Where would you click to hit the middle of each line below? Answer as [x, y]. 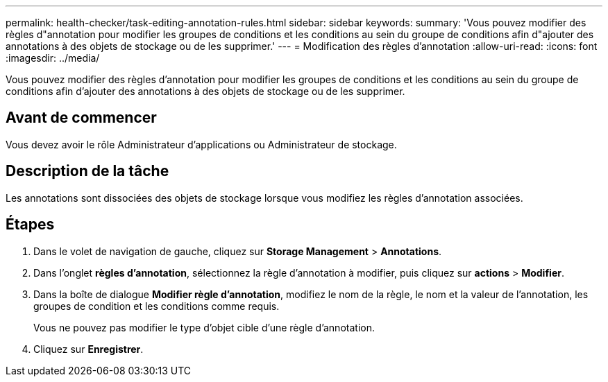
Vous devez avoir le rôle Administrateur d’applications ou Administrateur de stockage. [201, 144]
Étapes [30, 225]
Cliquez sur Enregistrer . [88, 349]
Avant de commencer [81, 118]
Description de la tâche [87, 171]
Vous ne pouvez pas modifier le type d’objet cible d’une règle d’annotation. [204, 327]
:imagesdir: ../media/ [53, 58]
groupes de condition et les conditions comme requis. [157, 306]
